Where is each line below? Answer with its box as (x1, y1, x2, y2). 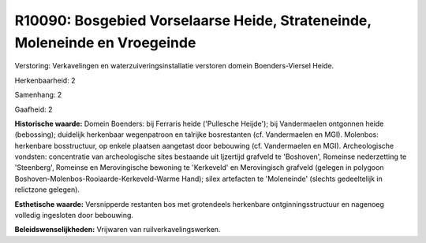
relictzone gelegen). (14, 185, 80, 194)
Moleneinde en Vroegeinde (14, 34, 196, 51)
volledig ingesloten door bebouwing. (14, 211, 134, 220)
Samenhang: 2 (14, 90, 62, 100)
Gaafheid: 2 (14, 105, 53, 114)
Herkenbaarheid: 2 (14, 75, 76, 85)
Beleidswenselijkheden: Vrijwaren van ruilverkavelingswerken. (14, 225, 221, 234)
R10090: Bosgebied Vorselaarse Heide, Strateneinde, (14, 12, 372, 29)
